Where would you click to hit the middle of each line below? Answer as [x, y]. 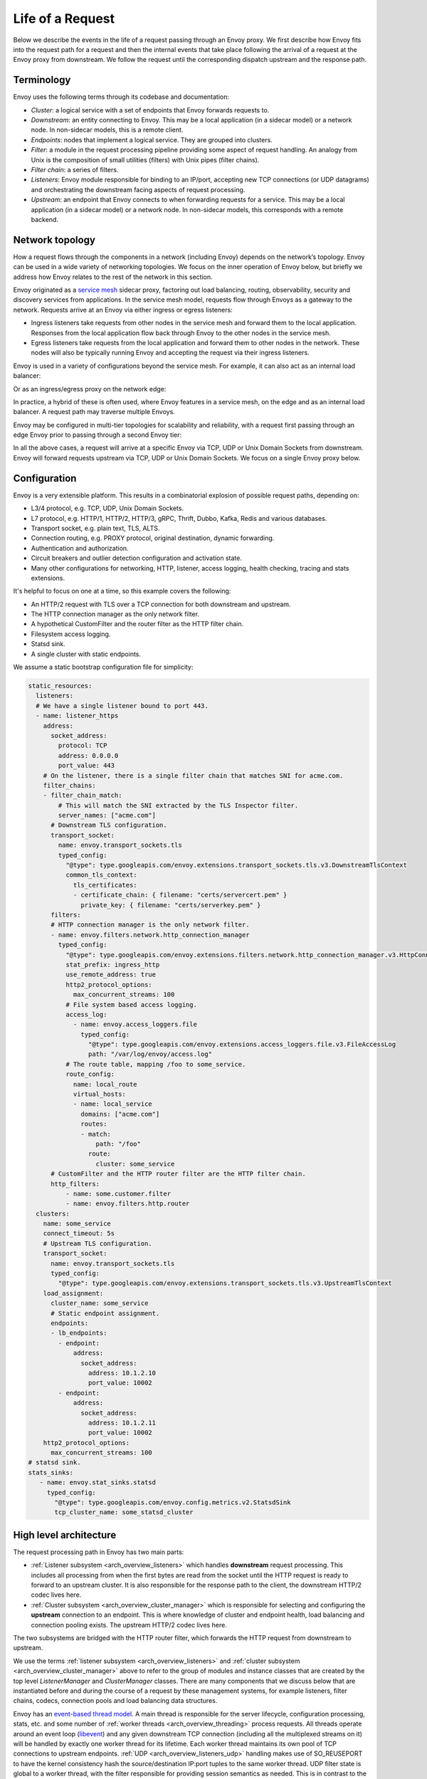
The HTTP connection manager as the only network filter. [115, 614]
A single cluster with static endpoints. [86, 654]
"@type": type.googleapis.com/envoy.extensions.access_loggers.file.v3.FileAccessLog [242, 1045]
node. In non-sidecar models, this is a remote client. [107, 130]
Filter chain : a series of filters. [75, 169]
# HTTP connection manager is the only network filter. [150, 925]
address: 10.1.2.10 [122, 1373]
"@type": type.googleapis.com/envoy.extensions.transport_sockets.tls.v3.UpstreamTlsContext [225, 1283]
